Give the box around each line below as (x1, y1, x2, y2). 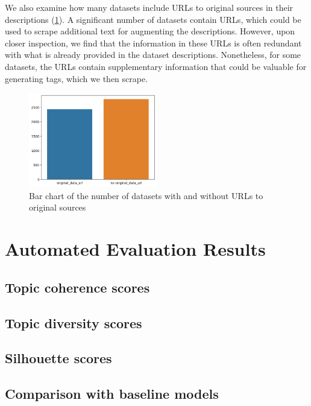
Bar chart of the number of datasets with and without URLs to (29, 189, 263, 201)
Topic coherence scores (5, 278, 150, 296)
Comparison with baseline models (5, 384, 219, 403)
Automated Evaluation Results (5, 236, 266, 261)
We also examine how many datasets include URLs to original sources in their (5, 1, 294, 13)
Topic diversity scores (5, 313, 142, 332)
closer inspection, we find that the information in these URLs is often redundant (5, 36, 302, 49)
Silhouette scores (5, 349, 112, 367)
